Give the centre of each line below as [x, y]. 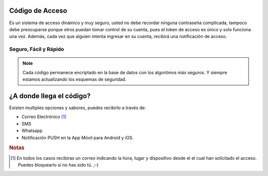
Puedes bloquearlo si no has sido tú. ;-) [58, 165]
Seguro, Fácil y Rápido [37, 49]
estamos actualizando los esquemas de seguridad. [74, 80]
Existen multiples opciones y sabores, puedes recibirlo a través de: [78, 108]
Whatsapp [32, 131]
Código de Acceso [38, 11]
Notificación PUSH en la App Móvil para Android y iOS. [78, 137]
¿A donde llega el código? [50, 96]
